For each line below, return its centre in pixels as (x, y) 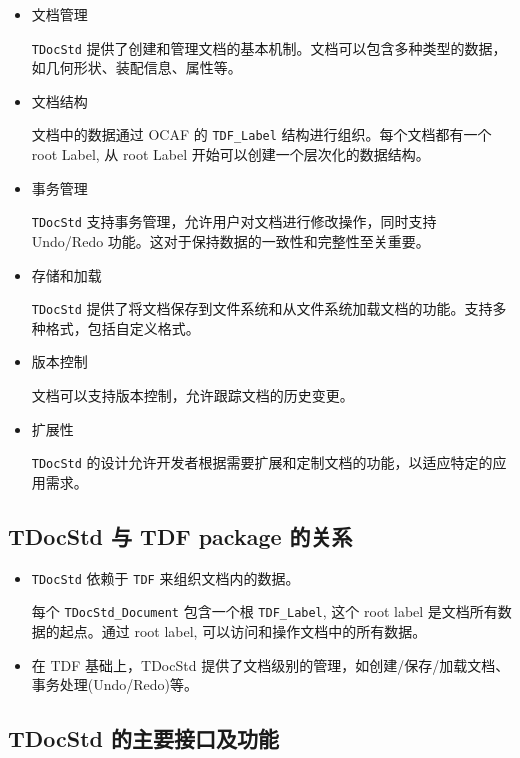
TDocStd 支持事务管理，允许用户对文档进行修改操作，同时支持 (234, 221)
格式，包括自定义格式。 (122, 327)
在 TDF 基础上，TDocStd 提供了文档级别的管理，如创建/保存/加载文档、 (270, 664)
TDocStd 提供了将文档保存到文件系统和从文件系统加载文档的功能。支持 (262, 308)
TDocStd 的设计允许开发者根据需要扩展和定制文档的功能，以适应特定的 (262, 462)
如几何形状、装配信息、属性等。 (136, 67)
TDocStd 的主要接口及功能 (144, 738)
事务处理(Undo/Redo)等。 (115, 684)
